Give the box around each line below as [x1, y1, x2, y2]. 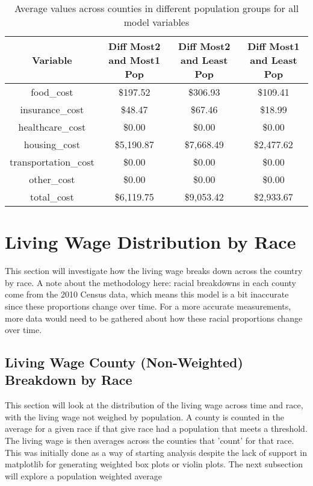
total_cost [30, 190, 74, 204]
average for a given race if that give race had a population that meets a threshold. [5, 422, 308, 435]
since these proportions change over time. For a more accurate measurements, [5, 299, 291, 312]
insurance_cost [20, 102, 84, 116]
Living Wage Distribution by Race [5, 229, 296, 254]
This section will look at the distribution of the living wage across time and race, [5, 399, 303, 411]
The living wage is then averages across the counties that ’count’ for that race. [5, 434, 294, 447]
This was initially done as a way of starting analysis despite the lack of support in [5, 446, 307, 458]
